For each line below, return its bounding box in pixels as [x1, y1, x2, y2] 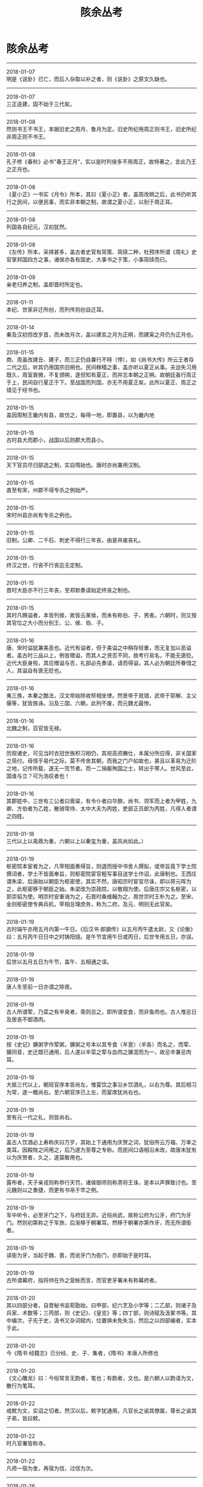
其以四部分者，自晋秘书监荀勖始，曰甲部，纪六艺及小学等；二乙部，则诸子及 [6, 1301, 197, 1309]
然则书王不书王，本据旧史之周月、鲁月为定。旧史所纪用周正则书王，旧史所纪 [6, 125, 197, 132]
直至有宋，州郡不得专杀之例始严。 [6, 486, 91, 493]
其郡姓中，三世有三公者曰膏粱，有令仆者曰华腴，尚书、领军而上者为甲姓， [6, 797, 192, 804]
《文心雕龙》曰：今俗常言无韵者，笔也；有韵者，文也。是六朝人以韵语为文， [6, 1374, 197, 1381]
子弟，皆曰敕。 [6, 1414, 43, 1421]
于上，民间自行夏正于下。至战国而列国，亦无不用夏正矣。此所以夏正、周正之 [6, 379, 197, 386]
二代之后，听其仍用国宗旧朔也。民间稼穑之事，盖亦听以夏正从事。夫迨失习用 [6, 363, 197, 371]
